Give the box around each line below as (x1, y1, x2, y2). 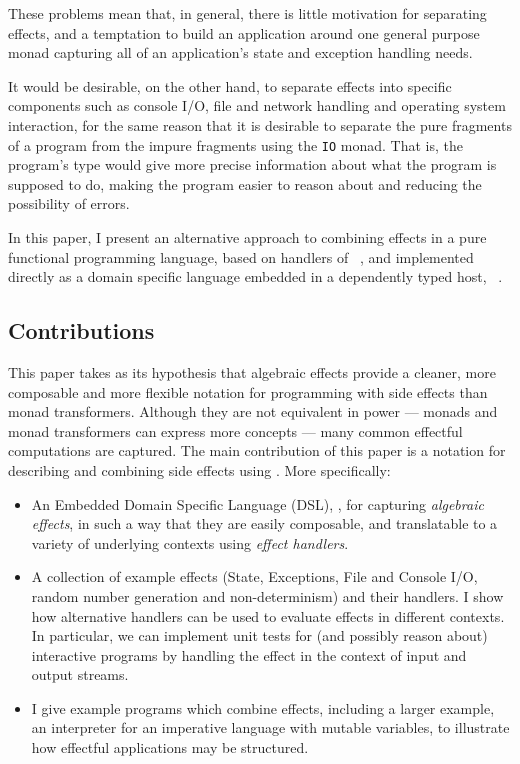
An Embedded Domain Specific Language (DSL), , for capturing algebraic (31, 493, 484, 514)
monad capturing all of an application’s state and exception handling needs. (8, 42, 473, 63)
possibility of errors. (8, 193, 130, 214)
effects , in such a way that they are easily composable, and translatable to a (31, 513, 498, 534)
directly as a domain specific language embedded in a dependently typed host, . (8, 266, 503, 287)
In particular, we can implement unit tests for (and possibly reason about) (31, 625, 488, 646)
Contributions (8, 315, 155, 346)
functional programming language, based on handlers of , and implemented (8, 246, 474, 267)
